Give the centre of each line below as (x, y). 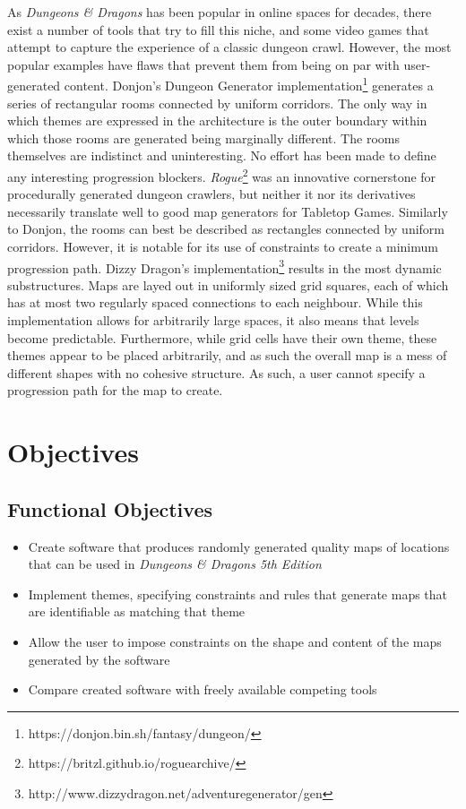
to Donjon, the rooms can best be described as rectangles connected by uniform (226, 229)
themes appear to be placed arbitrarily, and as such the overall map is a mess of (227, 355)
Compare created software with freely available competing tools (203, 689)
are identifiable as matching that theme (137, 611)
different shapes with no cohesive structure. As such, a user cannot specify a (216, 372)
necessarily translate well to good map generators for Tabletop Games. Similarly (228, 211)
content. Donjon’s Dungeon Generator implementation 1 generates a (249, 84)
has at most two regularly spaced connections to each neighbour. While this (215, 302)
